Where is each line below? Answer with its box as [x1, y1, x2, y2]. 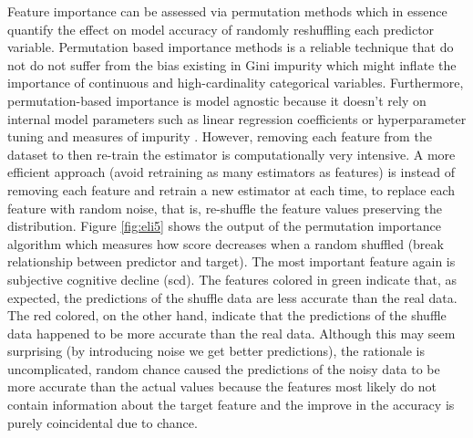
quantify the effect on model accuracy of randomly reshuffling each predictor [7, 19, 435, 38]
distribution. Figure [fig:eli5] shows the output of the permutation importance [7, 216, 441, 235]
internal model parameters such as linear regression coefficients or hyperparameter [7, 109, 467, 128]
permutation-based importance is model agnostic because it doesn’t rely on [7, 90, 427, 109]
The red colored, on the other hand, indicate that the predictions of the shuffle [7, 306, 447, 325]
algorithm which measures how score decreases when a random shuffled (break [7, 234, 444, 253]
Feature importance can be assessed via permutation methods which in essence [7, 2, 447, 20]
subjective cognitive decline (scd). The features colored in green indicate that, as [7, 269, 458, 288]
